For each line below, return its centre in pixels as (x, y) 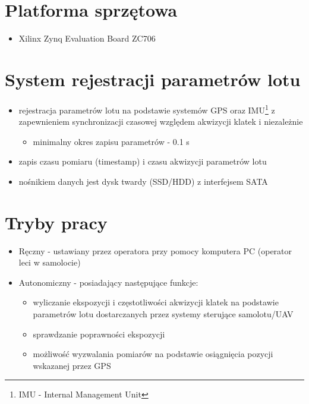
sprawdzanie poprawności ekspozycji (99, 334)
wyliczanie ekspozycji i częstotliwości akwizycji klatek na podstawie (156, 302)
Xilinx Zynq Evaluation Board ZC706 (87, 38)
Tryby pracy (56, 222)
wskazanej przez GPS (72, 365)
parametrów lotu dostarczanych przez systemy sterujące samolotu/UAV (163, 313)
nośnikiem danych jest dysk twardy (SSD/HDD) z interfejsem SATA (143, 181)
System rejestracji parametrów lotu (153, 79)
